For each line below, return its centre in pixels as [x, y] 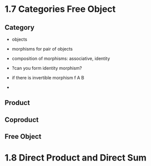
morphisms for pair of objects [42, 49]
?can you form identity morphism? [47, 68]
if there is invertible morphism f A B [48, 78]
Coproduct [22, 120]
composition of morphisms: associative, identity [61, 58]
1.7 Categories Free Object [60, 9]
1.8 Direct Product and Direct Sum [76, 158]
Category [20, 28]
